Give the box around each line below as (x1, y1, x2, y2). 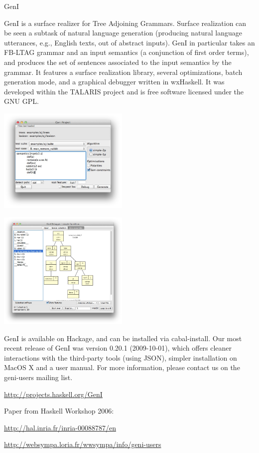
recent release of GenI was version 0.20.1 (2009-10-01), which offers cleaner (4, 343, 232, 353)
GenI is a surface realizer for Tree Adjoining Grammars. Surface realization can (4, 17, 247, 28)
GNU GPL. (4, 96, 39, 106)
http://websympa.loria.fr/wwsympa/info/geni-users (4, 439, 161, 450)
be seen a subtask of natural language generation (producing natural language (4, 27, 243, 38)
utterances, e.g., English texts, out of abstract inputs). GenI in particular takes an (4, 37, 255, 47)
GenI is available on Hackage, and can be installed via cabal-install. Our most (4, 333, 242, 343)
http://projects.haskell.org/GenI (4, 389, 103, 399)
